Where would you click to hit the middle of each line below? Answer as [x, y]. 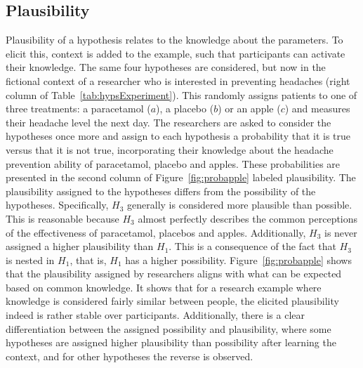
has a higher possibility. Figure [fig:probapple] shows [238, 259]
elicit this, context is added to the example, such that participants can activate [176, 53]
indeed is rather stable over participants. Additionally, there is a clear [156, 315]
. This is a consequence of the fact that [252, 246]
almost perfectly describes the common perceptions [248, 218]
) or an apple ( [249, 109]
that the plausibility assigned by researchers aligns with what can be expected [174, 274]
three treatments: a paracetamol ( [78, 109]
